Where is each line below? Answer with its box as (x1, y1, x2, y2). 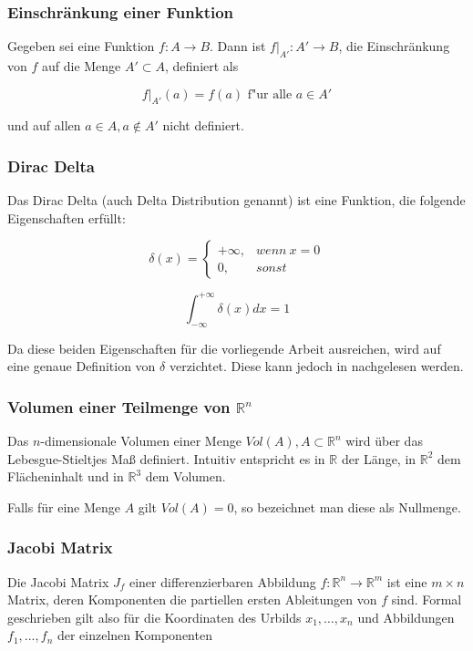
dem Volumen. (145, 467, 226, 486)
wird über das (345, 431, 423, 450)
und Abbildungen (357, 607, 455, 626)
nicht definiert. (162, 116, 244, 135)
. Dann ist (210, 36, 266, 56)
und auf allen (7, 116, 81, 135)
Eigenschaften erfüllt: (7, 208, 126, 227)
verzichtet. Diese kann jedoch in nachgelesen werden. (169, 356, 464, 376)
